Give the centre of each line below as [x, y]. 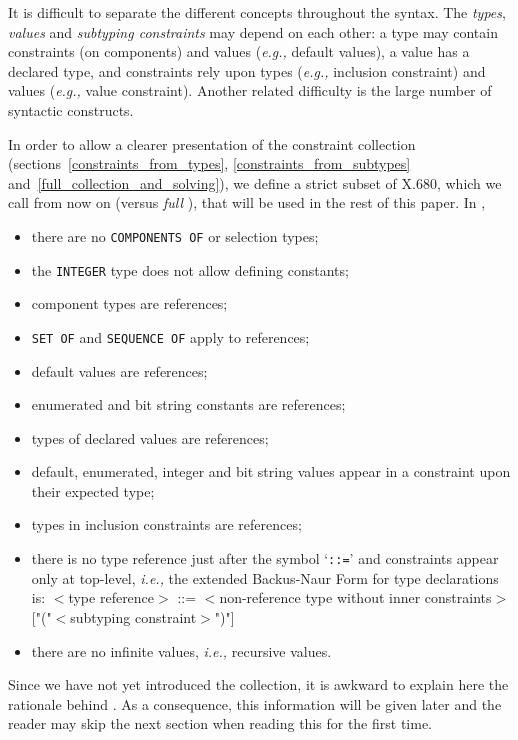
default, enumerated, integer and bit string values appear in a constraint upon [271, 471]
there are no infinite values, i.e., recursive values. [181, 650]
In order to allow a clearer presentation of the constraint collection [212, 143]
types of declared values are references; [150, 437]
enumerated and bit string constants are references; [188, 404]
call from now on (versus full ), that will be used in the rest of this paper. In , [247, 202]
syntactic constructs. [71, 109]
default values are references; [119, 370]
